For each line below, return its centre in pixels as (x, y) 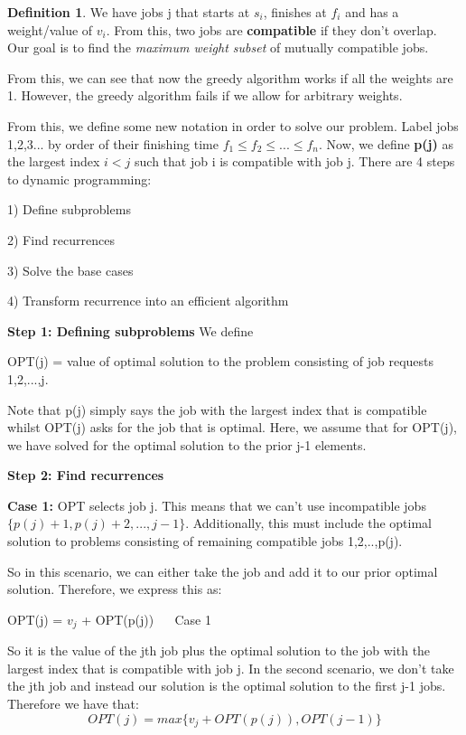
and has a (372, 12)
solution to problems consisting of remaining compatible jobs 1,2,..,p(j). (205, 541)
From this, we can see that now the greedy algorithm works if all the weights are (230, 77)
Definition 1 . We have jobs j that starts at (129, 12)
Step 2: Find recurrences (86, 475)
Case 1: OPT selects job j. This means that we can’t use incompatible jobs (217, 505)
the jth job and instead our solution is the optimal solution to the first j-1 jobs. (227, 686)
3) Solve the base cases (70, 270)
